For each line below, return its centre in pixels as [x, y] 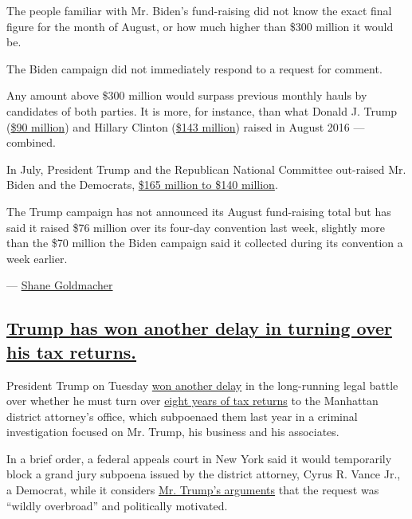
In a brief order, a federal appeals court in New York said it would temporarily [199, 458]
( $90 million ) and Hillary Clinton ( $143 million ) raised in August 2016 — [186, 126]
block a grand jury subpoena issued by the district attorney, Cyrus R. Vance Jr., [204, 474]
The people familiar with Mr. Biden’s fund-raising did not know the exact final [199, 10]
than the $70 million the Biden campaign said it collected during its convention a [205, 243]
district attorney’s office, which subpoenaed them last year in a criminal [182, 416]
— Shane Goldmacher [60, 285]
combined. [31, 142]
